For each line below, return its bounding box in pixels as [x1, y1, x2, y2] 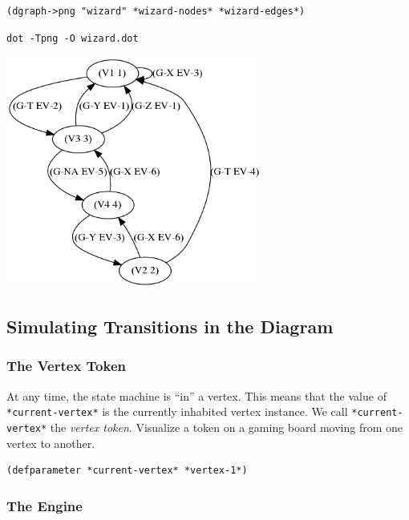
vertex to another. [6, 434, 95, 451]
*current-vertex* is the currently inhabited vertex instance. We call [6, 403, 348, 420]
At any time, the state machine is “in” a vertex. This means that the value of [6, 387, 387, 404]
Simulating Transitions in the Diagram [6, 314, 334, 339]
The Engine [6, 495, 83, 515]
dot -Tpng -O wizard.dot [6, 32, 139, 44]
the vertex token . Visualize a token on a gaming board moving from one [50, 419, 403, 436]
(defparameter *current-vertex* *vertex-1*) [6, 465, 248, 477]
